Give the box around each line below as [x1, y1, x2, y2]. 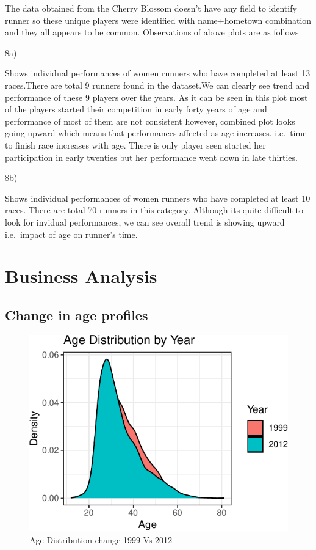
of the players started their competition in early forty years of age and [5, 103, 267, 116]
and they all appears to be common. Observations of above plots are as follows [5, 26, 299, 38]
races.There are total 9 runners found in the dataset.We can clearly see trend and [5, 78, 310, 91]
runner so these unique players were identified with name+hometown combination [5, 13, 312, 26]
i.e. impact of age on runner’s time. [5, 227, 138, 240]
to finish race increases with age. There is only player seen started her [5, 138, 266, 151]
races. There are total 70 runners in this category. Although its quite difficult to [5, 204, 303, 216]
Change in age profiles [5, 305, 148, 324]
